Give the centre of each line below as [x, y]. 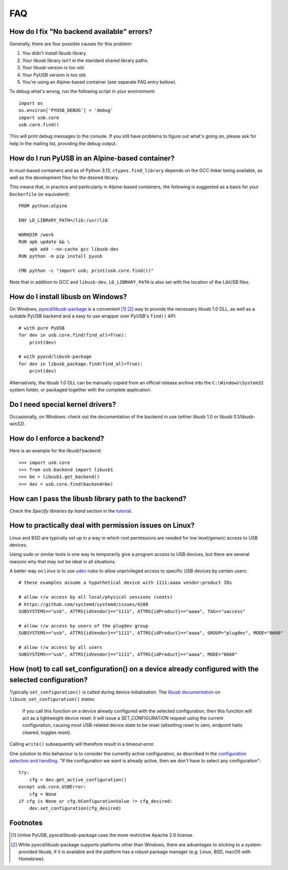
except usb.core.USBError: [53, 787]
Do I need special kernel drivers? [63, 404]
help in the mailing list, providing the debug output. [63, 143]
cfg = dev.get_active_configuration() [78, 779]
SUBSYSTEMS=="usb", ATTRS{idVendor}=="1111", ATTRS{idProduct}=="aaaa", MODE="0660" [128, 655]
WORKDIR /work [36, 234]
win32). [17, 424]
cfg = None [43, 794]
